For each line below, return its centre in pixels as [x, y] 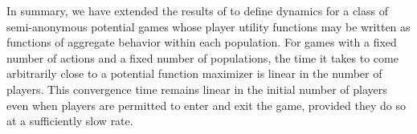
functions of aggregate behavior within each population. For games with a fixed [202, 42]
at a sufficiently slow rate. [70, 121]
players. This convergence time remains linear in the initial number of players [197, 89]
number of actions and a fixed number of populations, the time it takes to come [202, 57]
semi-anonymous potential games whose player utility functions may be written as [208, 26]
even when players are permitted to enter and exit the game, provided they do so [206, 105]
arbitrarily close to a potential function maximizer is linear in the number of [194, 73]
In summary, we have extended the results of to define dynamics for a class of [197, 10]
